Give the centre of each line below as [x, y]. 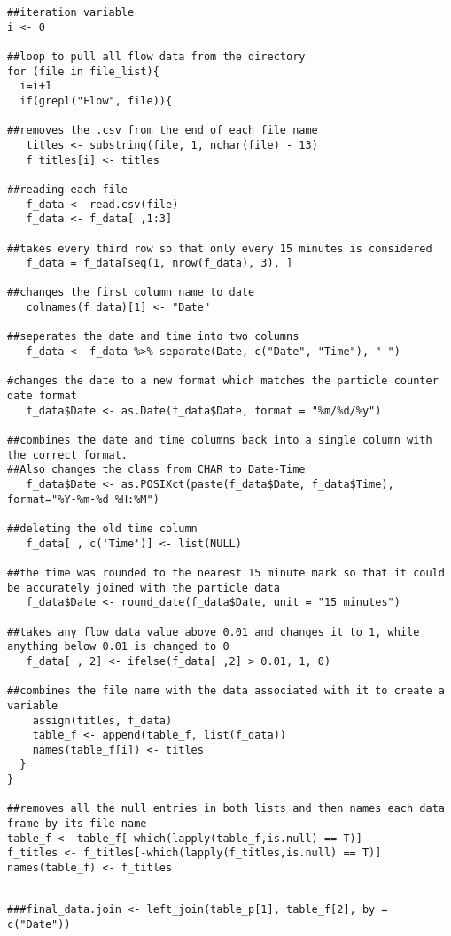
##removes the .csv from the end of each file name [163, 131]
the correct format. [68, 455]
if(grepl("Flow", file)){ [96, 101]
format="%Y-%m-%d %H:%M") [83, 499]
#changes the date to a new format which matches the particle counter [223, 381]
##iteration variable [71, 12]
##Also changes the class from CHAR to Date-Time [156, 470]
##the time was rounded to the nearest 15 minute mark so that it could [226, 572]
